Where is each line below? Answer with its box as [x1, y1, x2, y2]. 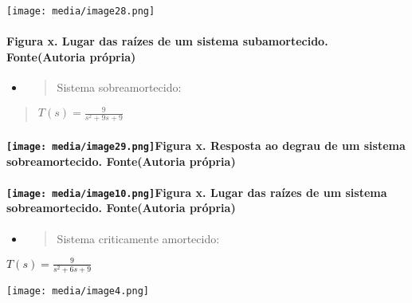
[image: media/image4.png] [6, 285, 149, 297]
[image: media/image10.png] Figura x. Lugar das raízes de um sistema [6, 183, 387, 200]
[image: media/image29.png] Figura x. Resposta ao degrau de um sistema [6, 136, 406, 153]
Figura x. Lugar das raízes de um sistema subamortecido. [6, 33, 328, 49]
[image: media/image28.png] [6, 6, 155, 17]
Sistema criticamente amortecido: [57, 230, 220, 246]
